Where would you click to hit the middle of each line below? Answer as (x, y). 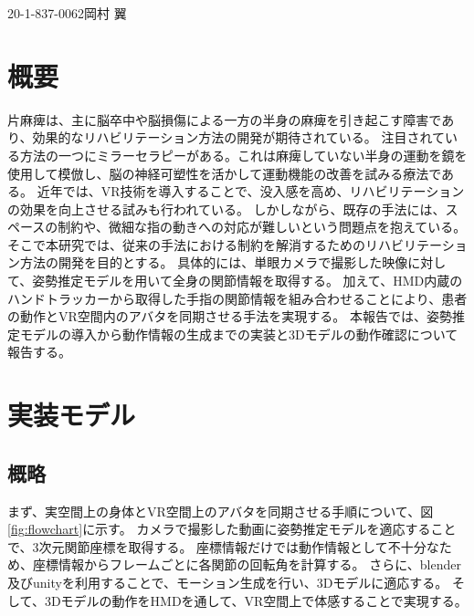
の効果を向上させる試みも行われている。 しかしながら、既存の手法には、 (226, 209)
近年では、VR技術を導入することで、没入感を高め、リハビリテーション (251, 191)
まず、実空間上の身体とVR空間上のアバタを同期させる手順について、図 (221, 511)
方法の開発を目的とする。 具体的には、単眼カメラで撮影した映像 (214, 262)
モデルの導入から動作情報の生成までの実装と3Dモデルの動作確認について (239, 334)
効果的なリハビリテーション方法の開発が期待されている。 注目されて (238, 137)
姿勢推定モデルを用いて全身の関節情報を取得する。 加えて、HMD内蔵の (248, 281)
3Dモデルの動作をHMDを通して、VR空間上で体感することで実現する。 (256, 600)
